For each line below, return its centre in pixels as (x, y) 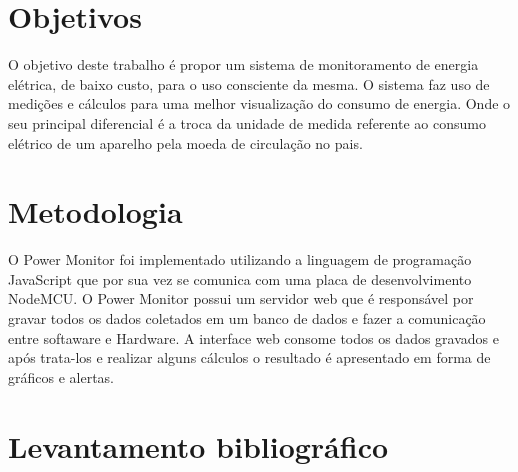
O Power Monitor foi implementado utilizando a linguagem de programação (240, 259)
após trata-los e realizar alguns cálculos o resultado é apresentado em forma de (249, 357)
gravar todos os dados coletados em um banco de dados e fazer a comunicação (247, 318)
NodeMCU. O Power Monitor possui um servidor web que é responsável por (241, 298)
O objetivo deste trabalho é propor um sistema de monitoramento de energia (243, 64)
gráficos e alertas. (61, 376)
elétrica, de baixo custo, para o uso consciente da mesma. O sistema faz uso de (249, 83)
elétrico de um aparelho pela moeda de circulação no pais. (185, 142)
